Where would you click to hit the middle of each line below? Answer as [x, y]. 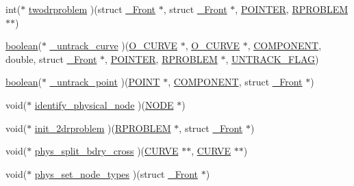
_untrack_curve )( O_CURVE [113, 45]
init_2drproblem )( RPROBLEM [103, 128]
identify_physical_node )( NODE [104, 104]
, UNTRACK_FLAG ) [272, 58]
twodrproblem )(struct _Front [92, 9]
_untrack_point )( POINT [105, 82]
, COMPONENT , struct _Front [235, 82]
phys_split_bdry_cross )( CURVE [106, 151]
